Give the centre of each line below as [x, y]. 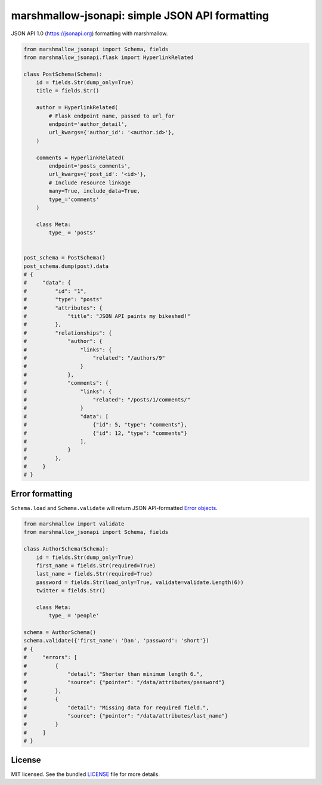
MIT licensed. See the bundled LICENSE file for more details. [86, 774]
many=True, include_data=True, [94, 191]
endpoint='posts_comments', [90, 166]
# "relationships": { [68, 333]
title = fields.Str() [68, 91]
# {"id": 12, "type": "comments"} [105, 433]
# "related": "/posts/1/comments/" [107, 399]
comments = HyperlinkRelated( [80, 157]
